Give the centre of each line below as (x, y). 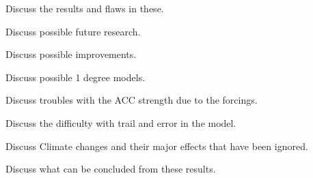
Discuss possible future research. (73, 31)
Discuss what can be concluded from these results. (111, 169)
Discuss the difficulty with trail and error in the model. (121, 122)
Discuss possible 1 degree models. (76, 77)
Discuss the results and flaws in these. (85, 8)
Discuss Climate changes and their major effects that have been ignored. (157, 146)
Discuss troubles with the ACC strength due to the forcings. (132, 100)
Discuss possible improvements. (71, 54)
